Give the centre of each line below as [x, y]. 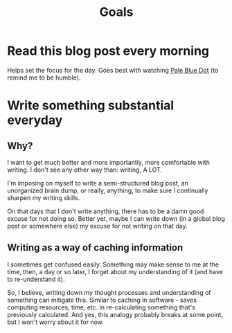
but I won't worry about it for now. [55, 322]
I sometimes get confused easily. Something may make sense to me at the [113, 264]
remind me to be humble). [44, 78]
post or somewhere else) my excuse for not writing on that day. [98, 226]
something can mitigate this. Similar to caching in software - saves [102, 300]
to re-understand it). [36, 279]
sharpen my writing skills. [44, 197]
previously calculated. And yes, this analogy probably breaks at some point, [115, 314]
